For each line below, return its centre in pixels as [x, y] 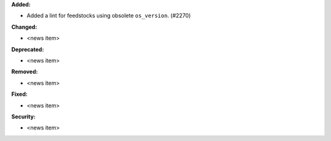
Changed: [24, 27]
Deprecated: [28, 49]
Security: [24, 117]
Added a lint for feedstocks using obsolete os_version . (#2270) [109, 16]
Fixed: [19, 94]
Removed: [25, 72]
